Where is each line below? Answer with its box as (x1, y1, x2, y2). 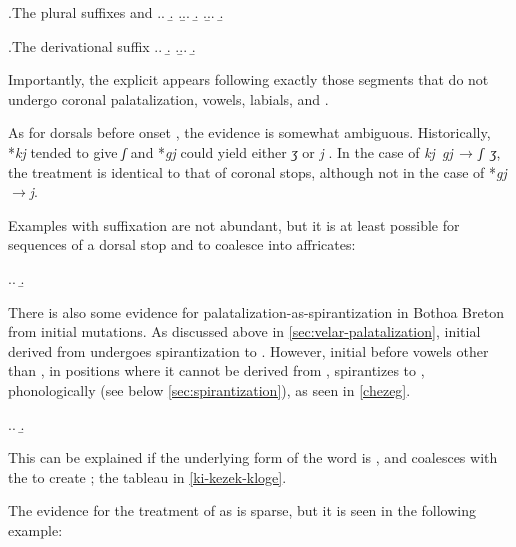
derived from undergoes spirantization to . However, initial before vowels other (8, 340, 489, 361)
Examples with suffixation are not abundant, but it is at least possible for (8, 214, 460, 235)
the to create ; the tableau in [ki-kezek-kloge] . (8, 466, 287, 487)
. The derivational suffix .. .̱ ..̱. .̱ (8, 35, 196, 56)
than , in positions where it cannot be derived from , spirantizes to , (8, 360, 425, 381)
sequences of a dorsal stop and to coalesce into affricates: (8, 234, 356, 255)
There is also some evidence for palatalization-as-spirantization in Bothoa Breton (8, 301, 504, 322)
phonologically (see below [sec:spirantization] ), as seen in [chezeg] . (8, 379, 411, 400)
